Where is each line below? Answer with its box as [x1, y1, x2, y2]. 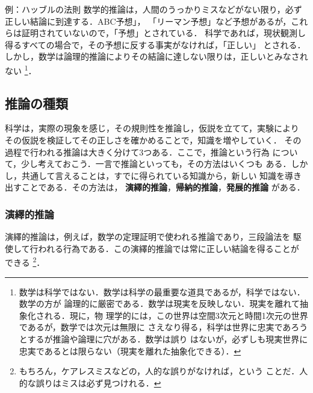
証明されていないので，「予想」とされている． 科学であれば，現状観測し [21, 27, 306, 39]
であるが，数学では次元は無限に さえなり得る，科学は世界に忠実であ [19, 321, 291, 333]
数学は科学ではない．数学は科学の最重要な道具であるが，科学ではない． [19, 285, 305, 298]
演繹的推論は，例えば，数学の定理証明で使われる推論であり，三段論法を [5, 230, 291, 243]
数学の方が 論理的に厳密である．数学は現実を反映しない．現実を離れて [19, 297, 300, 310]
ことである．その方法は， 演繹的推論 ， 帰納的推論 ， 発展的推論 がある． [21, 181, 305, 193]
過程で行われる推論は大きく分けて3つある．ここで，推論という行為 [5, 145, 270, 158]
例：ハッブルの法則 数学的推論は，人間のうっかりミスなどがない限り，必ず [5, 3, 302, 15]
